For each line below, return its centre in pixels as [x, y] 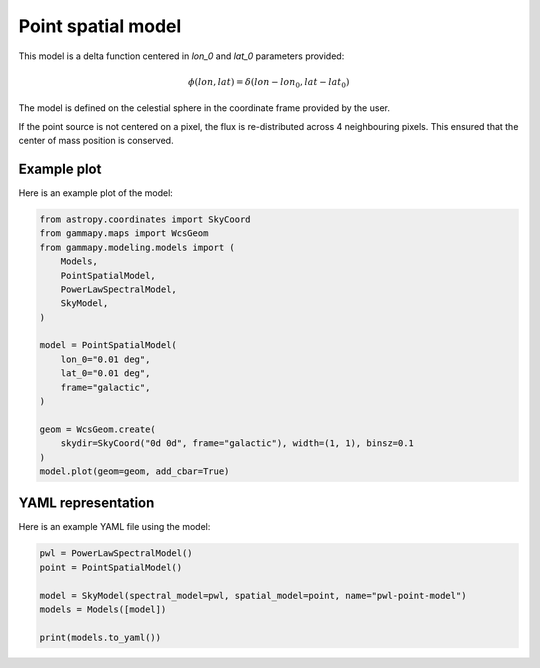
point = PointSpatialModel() [111, 567]
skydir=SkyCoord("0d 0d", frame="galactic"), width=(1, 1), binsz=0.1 [237, 443]
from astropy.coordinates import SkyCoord [145, 219]
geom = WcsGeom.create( [98, 429]
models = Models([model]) [103, 609]
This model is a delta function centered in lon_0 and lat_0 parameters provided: [181, 56]
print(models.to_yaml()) [100, 637]
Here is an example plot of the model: [96, 192]
